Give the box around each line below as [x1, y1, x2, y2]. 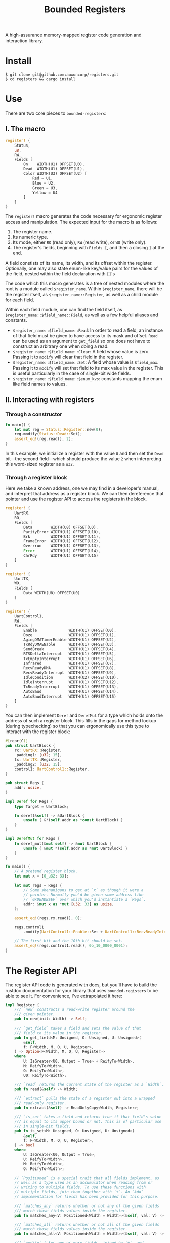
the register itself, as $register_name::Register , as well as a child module [5, 291, 158, 297]
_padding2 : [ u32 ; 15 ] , [14, 762, 62, 767]
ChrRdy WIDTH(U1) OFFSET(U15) [23, 553, 99, 558]
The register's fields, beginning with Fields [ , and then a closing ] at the [12, 245, 165, 250]
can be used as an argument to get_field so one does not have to [12, 338, 151, 344]
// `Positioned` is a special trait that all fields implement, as [14, 1175, 159, 1181]
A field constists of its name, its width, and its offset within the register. [5, 260, 153, 266]
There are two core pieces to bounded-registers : [5, 110, 107, 116]
